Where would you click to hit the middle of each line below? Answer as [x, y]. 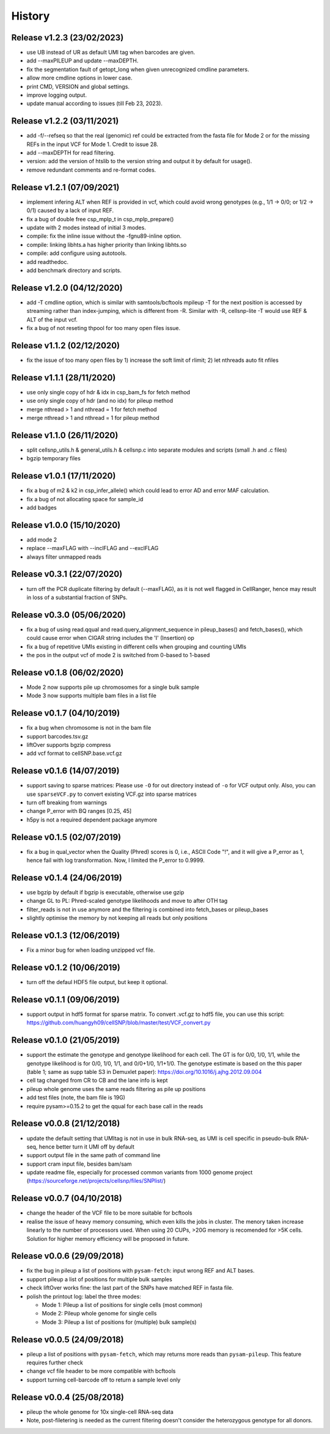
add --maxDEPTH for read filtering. [71, 153]
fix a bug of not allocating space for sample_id [85, 499]
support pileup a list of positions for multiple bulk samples [99, 1279]
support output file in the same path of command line [94, 1155]
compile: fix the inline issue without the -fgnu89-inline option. [104, 236]
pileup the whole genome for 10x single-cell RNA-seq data [100, 1411]
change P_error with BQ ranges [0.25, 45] [79, 811]
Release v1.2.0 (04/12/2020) [67, 288]
